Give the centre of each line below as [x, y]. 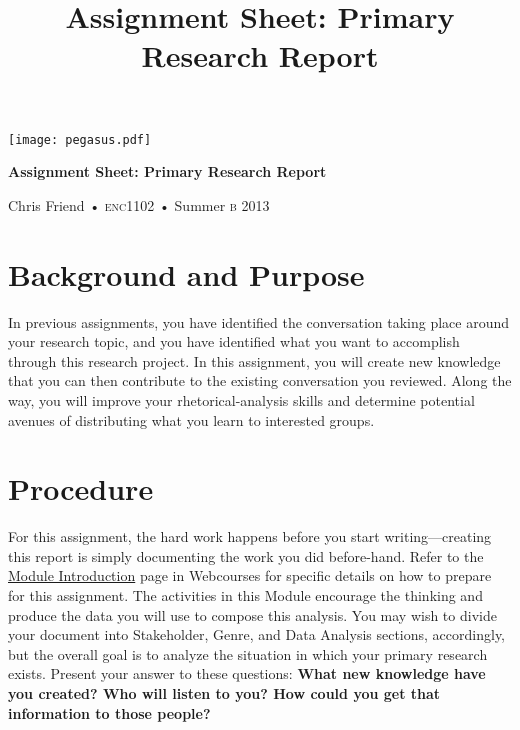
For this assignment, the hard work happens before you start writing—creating [250, 536]
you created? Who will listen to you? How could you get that [224, 692]
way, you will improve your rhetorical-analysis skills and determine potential [241, 399]
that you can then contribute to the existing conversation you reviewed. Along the [260, 380]
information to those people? [109, 712]
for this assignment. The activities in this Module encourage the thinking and [245, 595]
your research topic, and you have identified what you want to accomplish [234, 341]
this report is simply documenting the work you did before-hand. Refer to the [246, 555]
